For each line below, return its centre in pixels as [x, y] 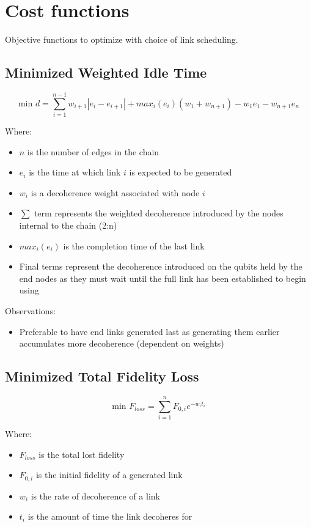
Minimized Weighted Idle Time [106, 72]
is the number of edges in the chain [93, 151]
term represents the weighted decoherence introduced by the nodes [159, 213]
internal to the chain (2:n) [68, 225]
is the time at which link [75, 172]
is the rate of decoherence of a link [95, 496]
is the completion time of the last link [134, 245]
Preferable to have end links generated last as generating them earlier [149, 331]
